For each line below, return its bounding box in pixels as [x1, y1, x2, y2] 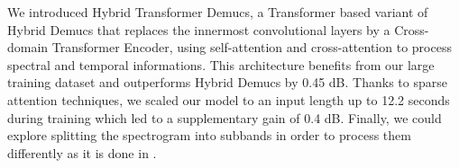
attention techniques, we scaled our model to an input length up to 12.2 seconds [7, 90, 450, 109]
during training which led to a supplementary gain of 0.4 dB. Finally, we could [7, 108, 442, 127]
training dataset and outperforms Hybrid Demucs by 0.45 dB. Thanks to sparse [7, 73, 447, 92]
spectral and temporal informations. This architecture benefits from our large [7, 55, 435, 74]
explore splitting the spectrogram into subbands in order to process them [7, 126, 411, 145]
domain [7, 38, 49, 57]
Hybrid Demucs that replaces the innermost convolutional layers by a [7, 20, 390, 39]
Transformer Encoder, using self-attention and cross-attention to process [51, 38, 452, 57]
